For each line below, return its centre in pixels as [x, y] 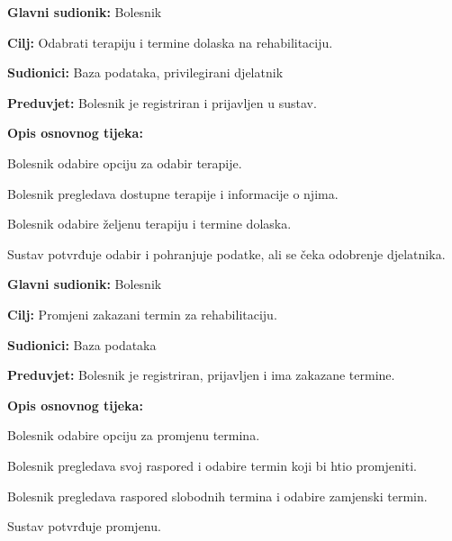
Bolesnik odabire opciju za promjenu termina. [134, 435]
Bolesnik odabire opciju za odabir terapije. [125, 162]
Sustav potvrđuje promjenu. [84, 526]
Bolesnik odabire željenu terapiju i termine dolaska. [149, 224]
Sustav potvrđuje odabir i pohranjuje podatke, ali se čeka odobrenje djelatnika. [226, 253]
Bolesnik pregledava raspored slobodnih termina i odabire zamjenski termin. [217, 496]
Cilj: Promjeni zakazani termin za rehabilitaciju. [142, 314]
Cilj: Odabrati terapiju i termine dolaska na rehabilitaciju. [170, 42]
